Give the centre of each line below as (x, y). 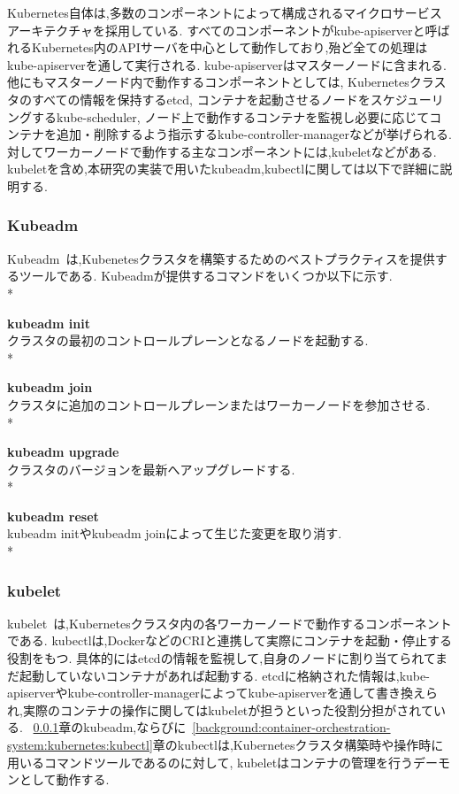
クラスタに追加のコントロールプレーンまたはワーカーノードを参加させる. (219, 404)
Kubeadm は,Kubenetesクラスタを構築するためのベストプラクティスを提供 (221, 258)
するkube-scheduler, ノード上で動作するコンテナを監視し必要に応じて (230, 116)
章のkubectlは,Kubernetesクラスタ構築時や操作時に (298, 745)
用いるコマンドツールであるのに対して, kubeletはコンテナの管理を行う (210, 762)
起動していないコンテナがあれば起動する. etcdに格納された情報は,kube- (224, 675)
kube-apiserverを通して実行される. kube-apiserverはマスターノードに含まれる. (227, 64)
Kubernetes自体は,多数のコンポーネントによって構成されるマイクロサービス (225, 12)
